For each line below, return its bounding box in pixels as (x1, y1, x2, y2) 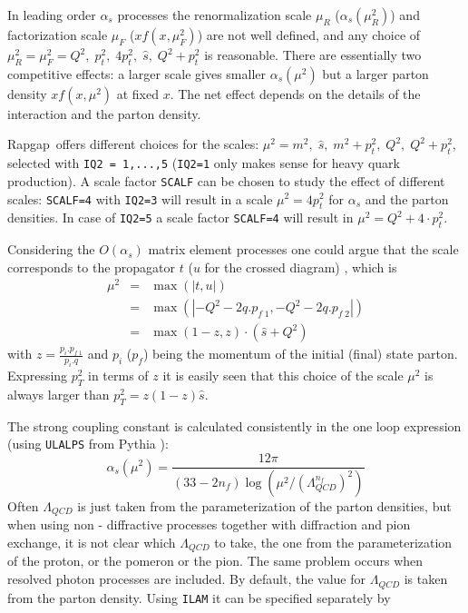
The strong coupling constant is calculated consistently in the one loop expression (7, 416, 462, 435)
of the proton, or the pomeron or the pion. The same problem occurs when (7, 551, 424, 570)
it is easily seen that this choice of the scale (162, 366, 404, 385)
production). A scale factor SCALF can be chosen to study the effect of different (7, 171, 445, 190)
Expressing (7, 366, 68, 385)
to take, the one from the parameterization (214, 533, 453, 552)
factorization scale (7, 25, 108, 44)
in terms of (88, 366, 149, 385)
